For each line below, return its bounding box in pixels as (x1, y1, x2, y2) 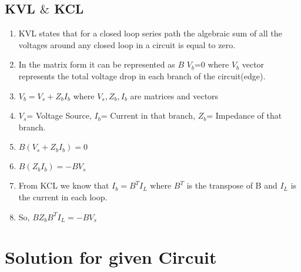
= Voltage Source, (26, 109, 92, 122)
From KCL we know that (18, 179, 109, 192)
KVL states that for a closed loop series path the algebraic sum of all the (18, 27, 282, 39)
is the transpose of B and (186, 179, 277, 192)
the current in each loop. (18, 190, 108, 203)
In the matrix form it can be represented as (18, 58, 175, 70)
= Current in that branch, (101, 109, 196, 122)
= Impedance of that (206, 109, 282, 122)
